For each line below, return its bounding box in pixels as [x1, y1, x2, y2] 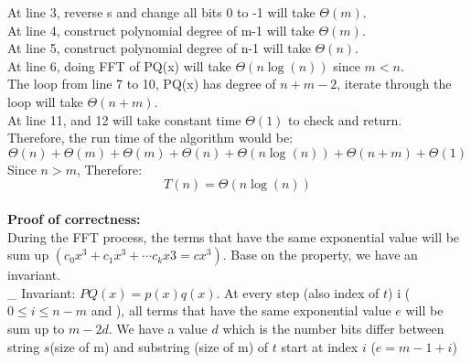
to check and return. [288, 110, 402, 129]
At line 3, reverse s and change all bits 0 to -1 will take [7, 3, 316, 21]
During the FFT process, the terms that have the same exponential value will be [7, 227, 460, 246]
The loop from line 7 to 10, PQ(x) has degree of [7, 74, 276, 93]
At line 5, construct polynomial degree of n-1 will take [7, 38, 311, 58]
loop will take [7, 91, 83, 111]
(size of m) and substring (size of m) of [49, 336, 269, 356]
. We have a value [108, 318, 208, 337]
